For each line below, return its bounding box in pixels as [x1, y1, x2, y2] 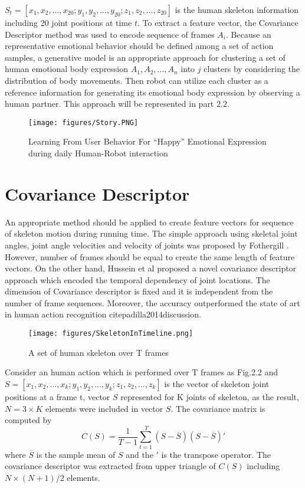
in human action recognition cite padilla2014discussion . [5, 308, 201, 320]
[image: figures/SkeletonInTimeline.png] [28, 329, 194, 338]
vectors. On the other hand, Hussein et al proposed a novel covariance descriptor [5, 262, 297, 274]
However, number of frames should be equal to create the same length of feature [5, 250, 295, 263]
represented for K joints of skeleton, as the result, [120, 390, 299, 402]
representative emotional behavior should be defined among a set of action [5, 40, 274, 52]
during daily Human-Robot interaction [28, 147, 168, 159]
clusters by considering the [204, 63, 300, 75]
